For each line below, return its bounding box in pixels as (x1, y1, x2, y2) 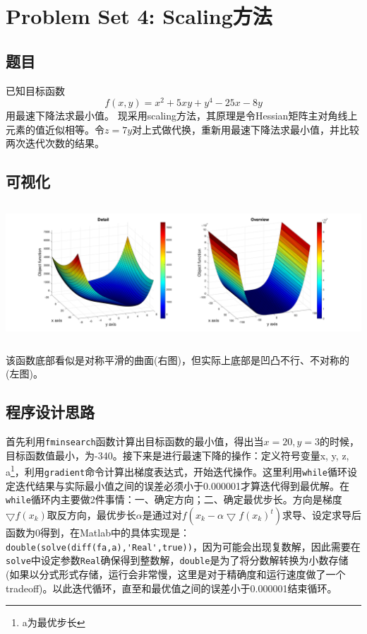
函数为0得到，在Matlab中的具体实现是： (6, 525, 190, 540)
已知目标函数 (6, 83, 65, 98)
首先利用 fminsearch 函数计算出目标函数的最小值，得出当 (6, 434, 264, 449)
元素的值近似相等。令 (6, 122, 104, 136)
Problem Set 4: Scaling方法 (6, 1, 272, 30)
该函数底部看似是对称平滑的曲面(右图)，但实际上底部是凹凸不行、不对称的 (6, 352, 349, 367)
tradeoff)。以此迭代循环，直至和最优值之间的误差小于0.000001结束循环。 (6, 580, 337, 595)
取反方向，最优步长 (47, 507, 136, 522)
